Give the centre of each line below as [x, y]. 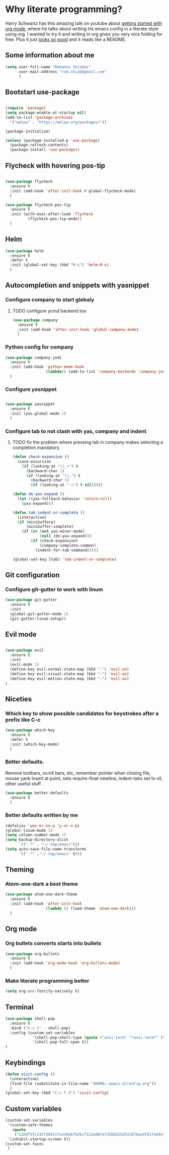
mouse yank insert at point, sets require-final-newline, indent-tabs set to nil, [84, 778]
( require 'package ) [26, 108]
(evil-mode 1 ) [24, 665]
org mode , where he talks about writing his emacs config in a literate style [82, 28]
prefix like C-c [23, 720]
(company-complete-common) [68, 545]
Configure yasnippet [31, 389]
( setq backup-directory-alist [37, 840]
